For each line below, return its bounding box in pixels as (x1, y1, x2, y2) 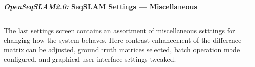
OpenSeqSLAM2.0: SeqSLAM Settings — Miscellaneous (4, 1, 197, 11)
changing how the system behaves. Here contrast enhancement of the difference (4, 35, 242, 45)
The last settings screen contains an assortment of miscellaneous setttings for (4, 25, 235, 35)
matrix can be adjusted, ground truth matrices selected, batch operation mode (4, 44, 240, 54)
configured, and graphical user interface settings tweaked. (4, 54, 176, 64)
